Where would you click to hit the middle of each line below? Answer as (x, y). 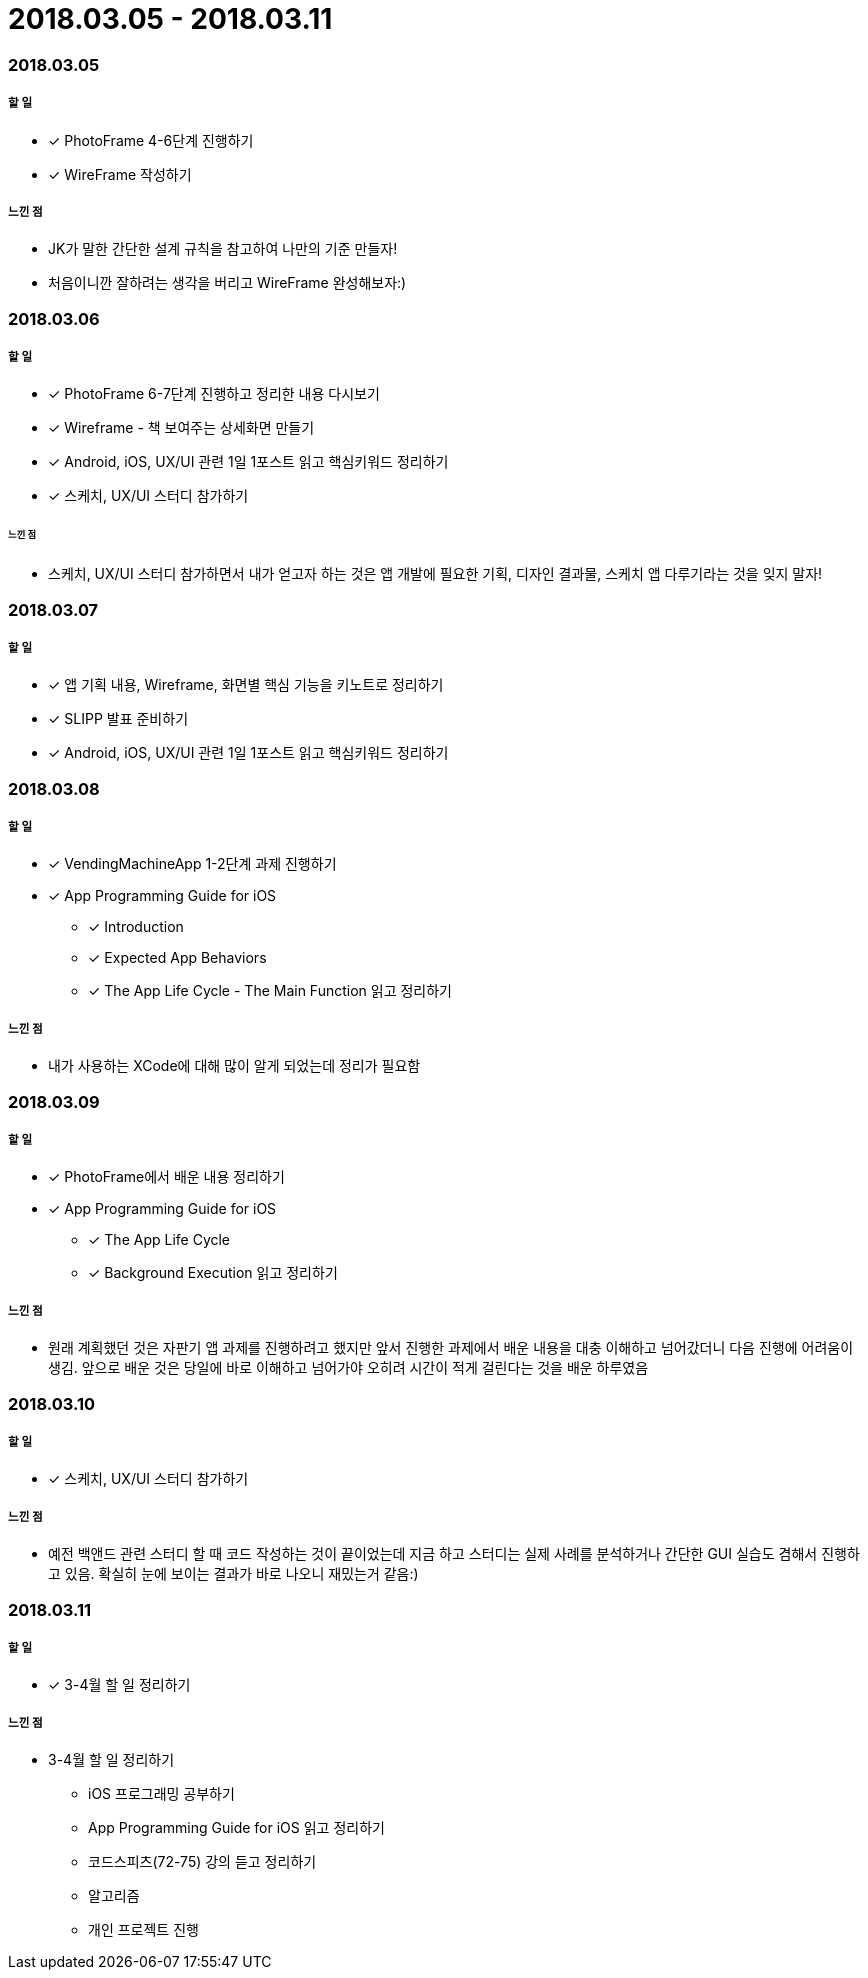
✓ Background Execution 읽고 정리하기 (213, 1273)
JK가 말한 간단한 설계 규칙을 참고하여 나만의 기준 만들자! (223, 249)
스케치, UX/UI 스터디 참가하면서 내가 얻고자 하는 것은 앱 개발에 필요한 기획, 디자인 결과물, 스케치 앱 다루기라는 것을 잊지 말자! (435, 574)
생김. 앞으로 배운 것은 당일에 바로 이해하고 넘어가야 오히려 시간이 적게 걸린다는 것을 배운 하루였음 (348, 1368)
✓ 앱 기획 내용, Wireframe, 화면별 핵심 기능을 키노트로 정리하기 (246, 685)
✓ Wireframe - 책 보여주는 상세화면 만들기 (181, 428)
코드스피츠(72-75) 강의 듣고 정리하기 (202, 1862)
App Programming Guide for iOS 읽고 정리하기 (236, 1828)
